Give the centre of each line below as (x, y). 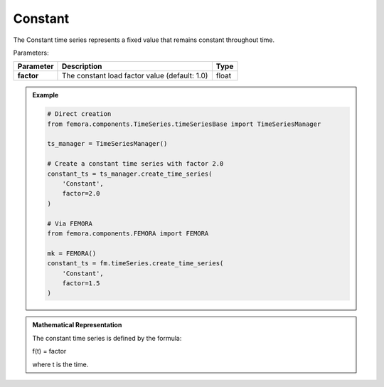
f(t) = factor (49, 351)
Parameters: (31, 53)
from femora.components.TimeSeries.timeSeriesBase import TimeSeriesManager (184, 124)
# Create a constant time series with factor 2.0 (135, 164)
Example (46, 95)
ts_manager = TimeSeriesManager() (107, 144)
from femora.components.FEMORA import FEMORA (128, 234)
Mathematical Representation (77, 325)
